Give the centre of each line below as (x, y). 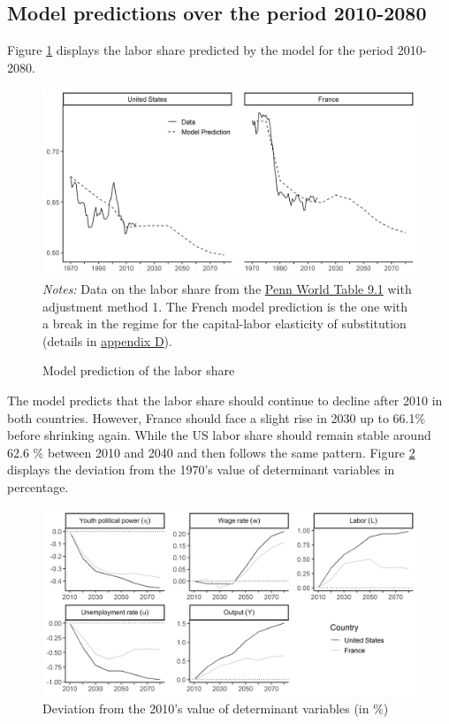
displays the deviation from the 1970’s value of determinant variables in (201, 470)
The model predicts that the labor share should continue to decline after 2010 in (225, 400)
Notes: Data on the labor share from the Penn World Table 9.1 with (227, 288)
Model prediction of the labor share (139, 370)
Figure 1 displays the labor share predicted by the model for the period (201, 50)
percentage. (38, 486)
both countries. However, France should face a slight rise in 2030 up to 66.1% (217, 417)
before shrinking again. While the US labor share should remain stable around (219, 435)
